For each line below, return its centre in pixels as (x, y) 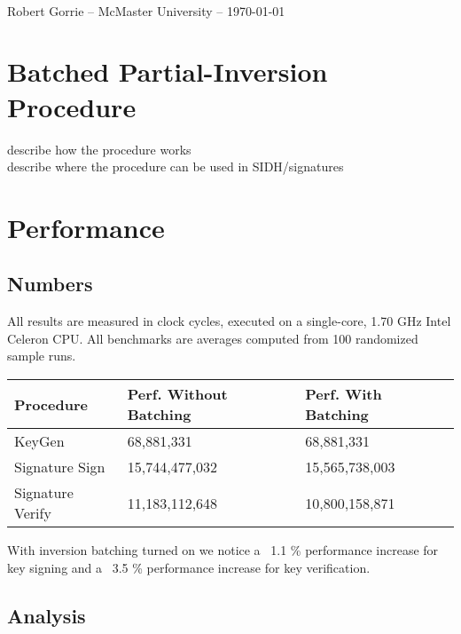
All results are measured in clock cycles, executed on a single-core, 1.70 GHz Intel (229, 321)
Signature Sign (60, 467)
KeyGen (39, 441)
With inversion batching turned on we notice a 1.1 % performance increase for (223, 550)
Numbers (50, 284)
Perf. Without (177, 394)
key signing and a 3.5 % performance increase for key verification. (189, 567)
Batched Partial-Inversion (168, 71)
